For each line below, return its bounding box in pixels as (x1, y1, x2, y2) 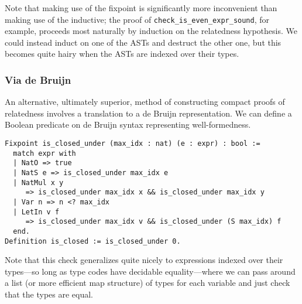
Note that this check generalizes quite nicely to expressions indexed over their (5, 254, 283, 266)
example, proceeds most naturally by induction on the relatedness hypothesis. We (5, 25, 297, 37)
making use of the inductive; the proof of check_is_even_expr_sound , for (5, 13, 269, 25)
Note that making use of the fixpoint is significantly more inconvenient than (5, 2, 277, 13)
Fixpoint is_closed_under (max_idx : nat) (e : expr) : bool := (5, 139, 260, 148)
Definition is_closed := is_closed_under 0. (5, 237, 181, 245)
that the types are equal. (5, 288, 94, 300)
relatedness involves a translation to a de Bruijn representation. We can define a (5, 107, 292, 119)
